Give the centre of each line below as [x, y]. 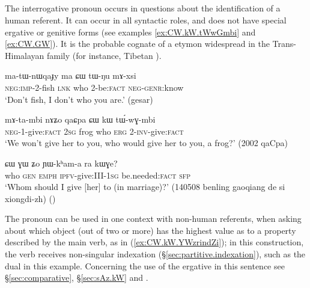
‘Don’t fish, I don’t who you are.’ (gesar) [79, 99]
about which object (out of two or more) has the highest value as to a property [150, 230]
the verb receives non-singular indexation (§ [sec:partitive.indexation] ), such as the [155, 254]
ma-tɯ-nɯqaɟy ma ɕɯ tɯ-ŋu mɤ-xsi [71, 75]
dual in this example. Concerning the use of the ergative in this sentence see [145, 265]
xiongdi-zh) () [30, 198]
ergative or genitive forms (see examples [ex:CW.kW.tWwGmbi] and [130, 32]
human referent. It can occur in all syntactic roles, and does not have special [146, 20]
